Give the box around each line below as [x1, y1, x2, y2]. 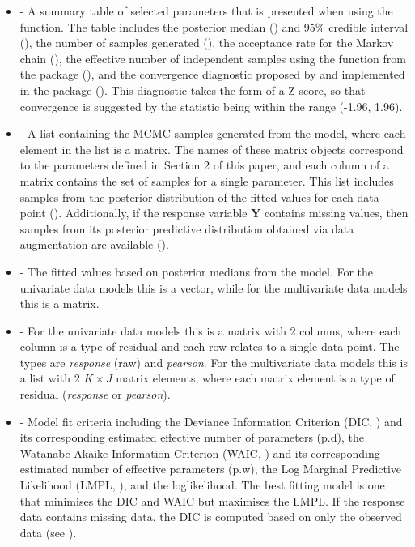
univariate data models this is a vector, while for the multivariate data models [19, 279, 408, 296]
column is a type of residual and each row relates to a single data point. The [19, 338, 400, 355]
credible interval [328, 18, 409, 35]
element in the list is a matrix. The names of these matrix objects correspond [19, 140, 404, 157]
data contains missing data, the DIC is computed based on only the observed [19, 508, 402, 525]
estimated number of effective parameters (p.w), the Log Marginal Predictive [19, 460, 402, 477]
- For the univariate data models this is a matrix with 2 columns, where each [19, 322, 401, 339]
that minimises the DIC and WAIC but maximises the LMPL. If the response [19, 492, 405, 509]
